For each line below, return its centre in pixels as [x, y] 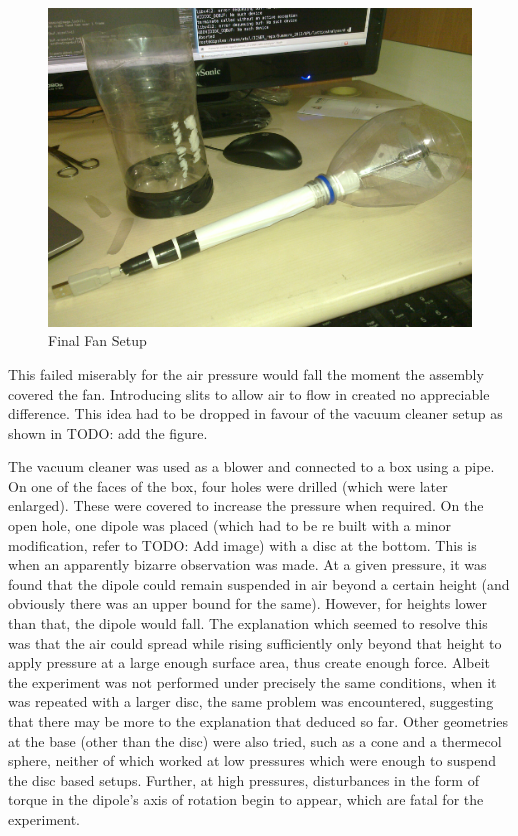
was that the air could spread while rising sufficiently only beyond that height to [255, 642]
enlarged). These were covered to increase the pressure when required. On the [246, 505]
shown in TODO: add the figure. [108, 432]
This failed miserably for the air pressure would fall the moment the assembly [246, 373]
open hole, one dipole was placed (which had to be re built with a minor [230, 525]
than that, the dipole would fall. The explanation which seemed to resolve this [248, 623]
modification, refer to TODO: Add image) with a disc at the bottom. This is [242, 544]
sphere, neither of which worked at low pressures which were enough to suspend [252, 760]
